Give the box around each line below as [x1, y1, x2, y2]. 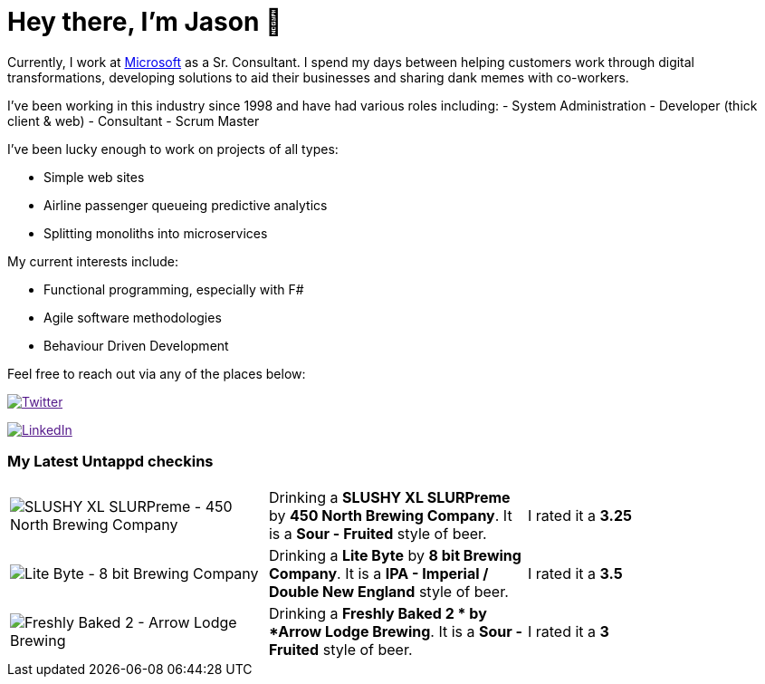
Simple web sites [43, 169, 145, 185]
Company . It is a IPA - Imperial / [268, 564, 489, 583]
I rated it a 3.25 [527, 506, 632, 525]
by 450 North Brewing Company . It [268, 506, 512, 525]
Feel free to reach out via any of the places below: [7, 365, 306, 381]
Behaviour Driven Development [43, 337, 229, 353]
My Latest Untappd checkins [7, 452, 214, 471]
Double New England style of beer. [268, 582, 509, 601]
